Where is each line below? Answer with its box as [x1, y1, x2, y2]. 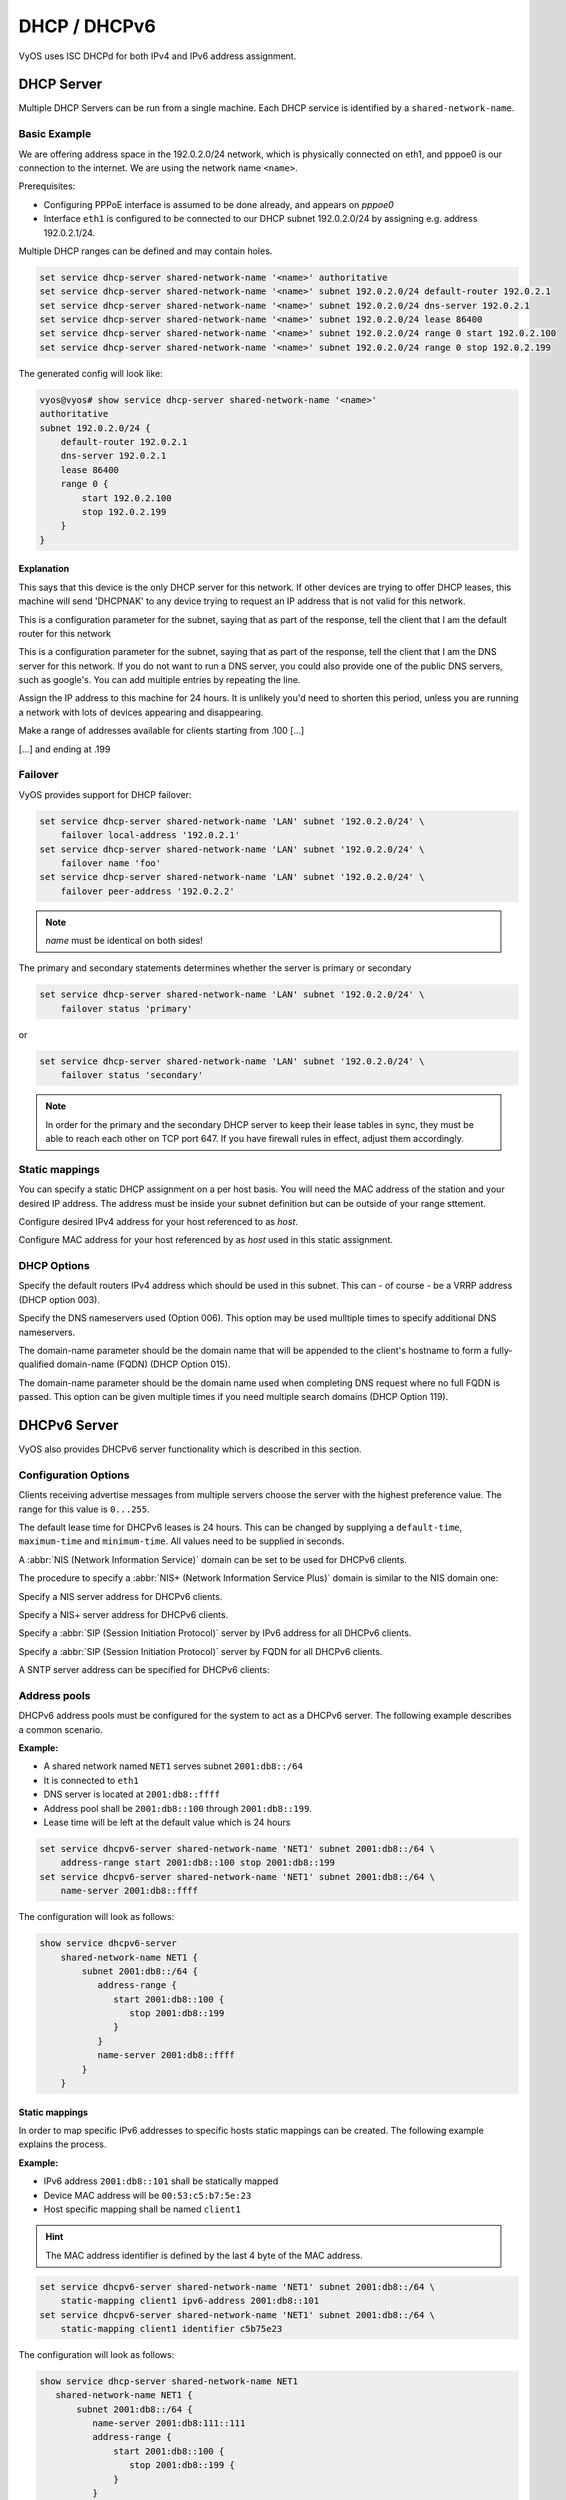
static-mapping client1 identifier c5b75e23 [60, 2323, 283, 2334]
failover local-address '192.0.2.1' [60, 830, 240, 841]
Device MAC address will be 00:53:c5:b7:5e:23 [43, 2189, 252, 2201]
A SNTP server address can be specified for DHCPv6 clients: [18, 1664, 270, 1676]
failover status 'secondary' [60, 1070, 204, 1081]
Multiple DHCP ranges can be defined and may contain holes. [18, 245, 273, 257]
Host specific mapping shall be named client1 [43, 2203, 242, 2215]
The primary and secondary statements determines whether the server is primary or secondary [18, 962, 412, 974]
